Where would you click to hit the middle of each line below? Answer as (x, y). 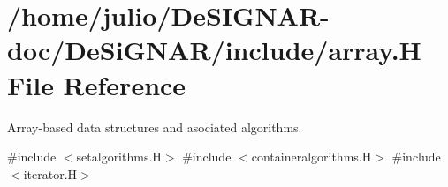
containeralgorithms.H (311, 157)
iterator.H (50, 173)
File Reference (97, 84)
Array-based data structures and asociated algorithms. (155, 127)
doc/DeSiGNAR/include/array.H (214, 50)
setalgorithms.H (119, 157)
